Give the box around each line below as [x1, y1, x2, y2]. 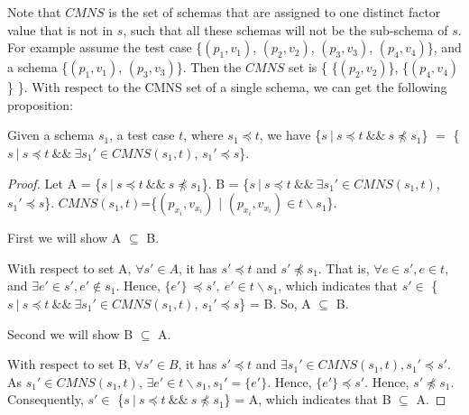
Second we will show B [7, 324, 133, 343]
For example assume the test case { [7, 38, 203, 57]
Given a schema [7, 125, 95, 144]
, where [183, 125, 224, 144]
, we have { [259, 125, 322, 144]
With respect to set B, [7, 355, 131, 373]
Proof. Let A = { [7, 173, 102, 192]
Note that [7, 3, 61, 21]
